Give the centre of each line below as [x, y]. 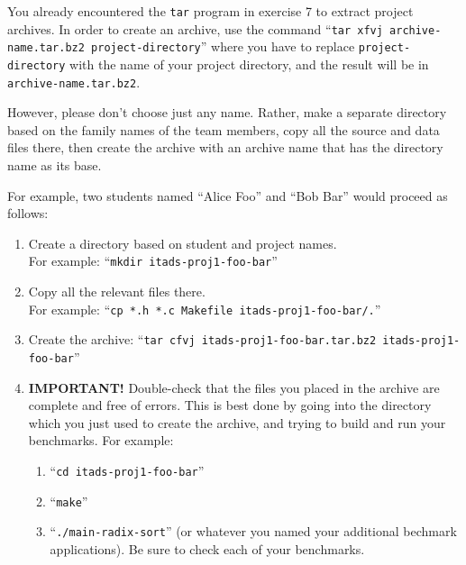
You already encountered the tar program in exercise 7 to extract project [210, 11]
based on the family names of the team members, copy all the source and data [224, 129]
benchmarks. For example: [101, 440]
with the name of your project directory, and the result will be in [249, 64]
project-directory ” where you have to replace [223, 46]
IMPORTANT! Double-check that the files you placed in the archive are [234, 387]
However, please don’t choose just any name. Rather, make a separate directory [227, 112]
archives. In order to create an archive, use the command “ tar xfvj [195, 28]
